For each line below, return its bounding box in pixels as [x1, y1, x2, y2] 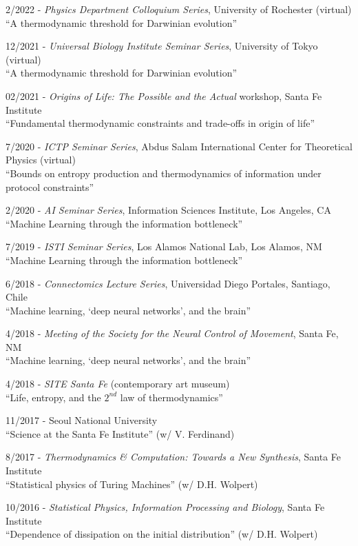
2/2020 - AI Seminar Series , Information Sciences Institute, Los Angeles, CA [6, 203, 331, 217]
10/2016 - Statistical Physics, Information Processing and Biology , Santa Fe [6, 500, 325, 514]
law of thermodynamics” [120, 390, 223, 404]
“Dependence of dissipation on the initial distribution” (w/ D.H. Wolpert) [6, 527, 318, 541]
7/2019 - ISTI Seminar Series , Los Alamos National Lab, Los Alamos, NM [6, 239, 322, 254]
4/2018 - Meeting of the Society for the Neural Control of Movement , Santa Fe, [6, 326, 339, 341]
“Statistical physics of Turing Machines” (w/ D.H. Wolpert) [6, 476, 258, 491]
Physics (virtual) [6, 152, 76, 167]
